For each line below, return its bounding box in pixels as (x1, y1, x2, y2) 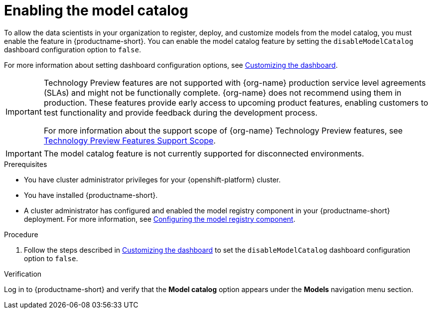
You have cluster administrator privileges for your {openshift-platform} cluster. (24, 175, 281, 184)
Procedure (4, 230, 38, 239)
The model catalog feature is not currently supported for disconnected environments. (43, 148, 364, 158)
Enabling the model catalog (4, 2, 188, 19)
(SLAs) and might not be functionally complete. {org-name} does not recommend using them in (43, 87, 402, 98)
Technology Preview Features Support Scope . (43, 135, 216, 146)
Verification (4, 269, 42, 278)
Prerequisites (4, 159, 47, 168)
